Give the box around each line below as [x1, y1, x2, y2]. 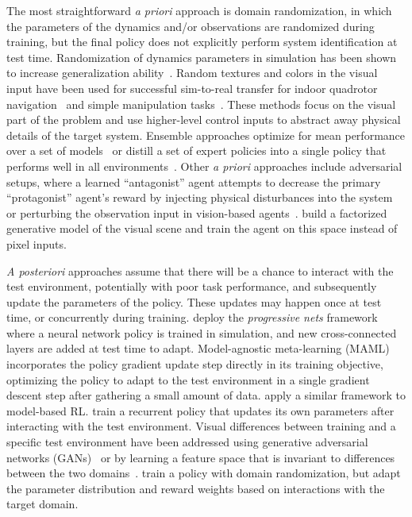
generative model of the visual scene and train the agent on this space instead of [6, 220, 398, 237]
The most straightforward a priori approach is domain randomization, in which [6, 2, 392, 18]
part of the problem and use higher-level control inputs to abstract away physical [6, 111, 401, 128]
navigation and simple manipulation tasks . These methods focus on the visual [6, 95, 396, 112]
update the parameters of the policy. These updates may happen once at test [6, 293, 382, 310]
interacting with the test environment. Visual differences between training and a [6, 418, 396, 434]
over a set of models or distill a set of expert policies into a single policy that [6, 142, 387, 159]
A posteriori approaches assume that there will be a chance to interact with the [6, 262, 394, 279]
